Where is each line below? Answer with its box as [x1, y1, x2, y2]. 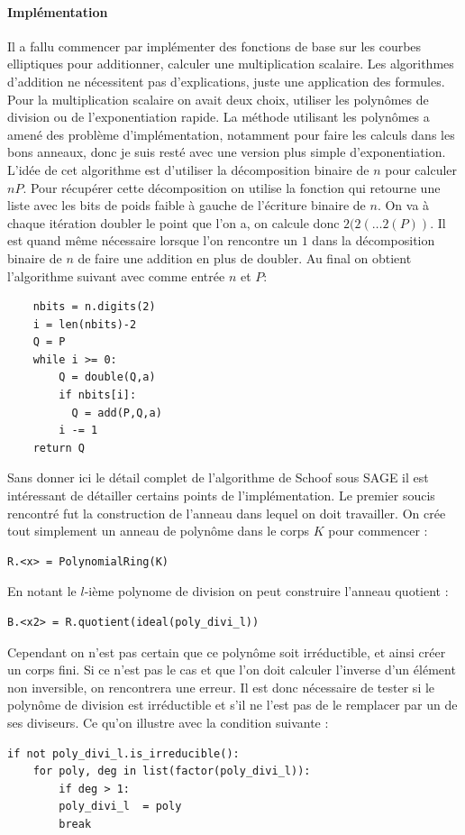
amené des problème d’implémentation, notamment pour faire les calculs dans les [7, 124, 455, 143]
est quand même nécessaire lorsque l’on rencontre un [7, 231, 298, 250]
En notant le [7, 582, 77, 601]
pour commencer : [328, 521, 428, 540]
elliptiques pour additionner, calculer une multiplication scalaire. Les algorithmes [7, 54, 454, 73]
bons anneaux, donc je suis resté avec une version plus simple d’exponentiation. [7, 142, 446, 161]
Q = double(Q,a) [59, 371, 156, 384]
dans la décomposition [312, 231, 435, 250]
